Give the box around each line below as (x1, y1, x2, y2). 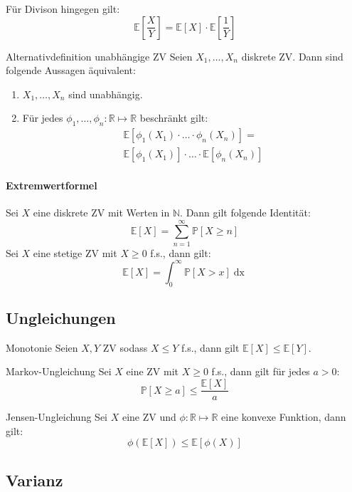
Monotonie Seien (6, 340, 78, 355)
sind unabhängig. (68, 86, 143, 101)
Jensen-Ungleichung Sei (6, 409, 108, 424)
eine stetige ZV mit (33, 245, 117, 260)
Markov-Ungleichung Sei (6, 364, 112, 379)
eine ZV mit (126, 364, 179, 379)
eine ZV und (122, 409, 176, 424)
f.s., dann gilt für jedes (211, 364, 310, 379)
